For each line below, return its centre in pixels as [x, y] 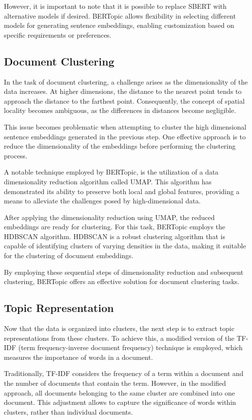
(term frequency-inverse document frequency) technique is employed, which [130, 347]
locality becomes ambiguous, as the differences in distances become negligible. [120, 110]
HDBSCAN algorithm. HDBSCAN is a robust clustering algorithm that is [115, 236]
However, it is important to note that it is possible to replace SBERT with [115, 6]
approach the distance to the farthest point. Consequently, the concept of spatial [124, 100]
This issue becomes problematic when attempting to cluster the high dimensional [125, 126]
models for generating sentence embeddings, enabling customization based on [119, 25]
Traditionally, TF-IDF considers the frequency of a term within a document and [124, 373]
